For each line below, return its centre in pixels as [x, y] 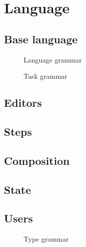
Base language [41, 39]
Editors [23, 103]
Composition [37, 160]
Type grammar [46, 239]
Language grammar [53, 59]
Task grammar [45, 76]
